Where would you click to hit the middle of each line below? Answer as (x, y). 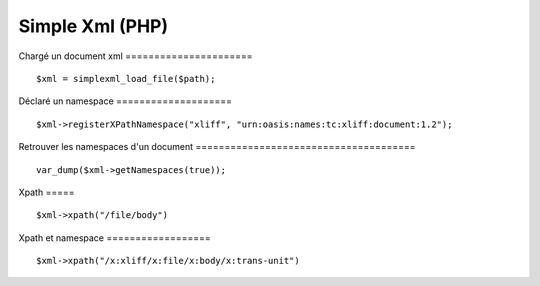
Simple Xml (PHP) (93, 26)
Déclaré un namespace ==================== (125, 101)
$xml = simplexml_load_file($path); (126, 78)
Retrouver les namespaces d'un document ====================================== (217, 147)
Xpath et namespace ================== (114, 237)
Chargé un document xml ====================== (136, 56)
